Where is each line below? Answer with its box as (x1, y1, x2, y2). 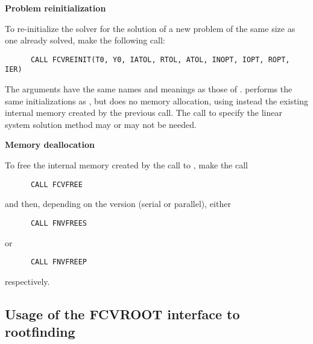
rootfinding (5, 322, 75, 341)
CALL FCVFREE (30, 180, 83, 189)
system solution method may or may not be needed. (5, 118, 197, 130)
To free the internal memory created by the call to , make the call (5, 159, 248, 171)
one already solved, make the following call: (5, 34, 165, 46)
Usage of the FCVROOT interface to (5, 304, 240, 323)
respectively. (5, 275, 50, 287)
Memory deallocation (5, 138, 95, 151)
